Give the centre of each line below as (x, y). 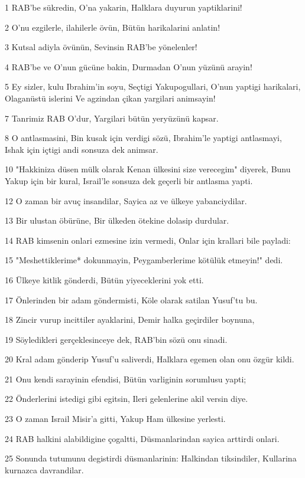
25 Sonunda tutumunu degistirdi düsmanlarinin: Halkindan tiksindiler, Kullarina (151, 458)
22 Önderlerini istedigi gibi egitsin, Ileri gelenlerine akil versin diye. (126, 399)
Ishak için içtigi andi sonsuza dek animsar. (82, 149)
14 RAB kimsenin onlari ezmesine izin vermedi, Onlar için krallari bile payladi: (148, 240)
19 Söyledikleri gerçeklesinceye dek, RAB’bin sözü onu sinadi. (116, 339)
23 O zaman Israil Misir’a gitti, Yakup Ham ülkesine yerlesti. (115, 419)
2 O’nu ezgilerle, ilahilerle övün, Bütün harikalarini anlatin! (113, 27)
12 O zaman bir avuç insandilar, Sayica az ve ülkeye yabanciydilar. (126, 200)
